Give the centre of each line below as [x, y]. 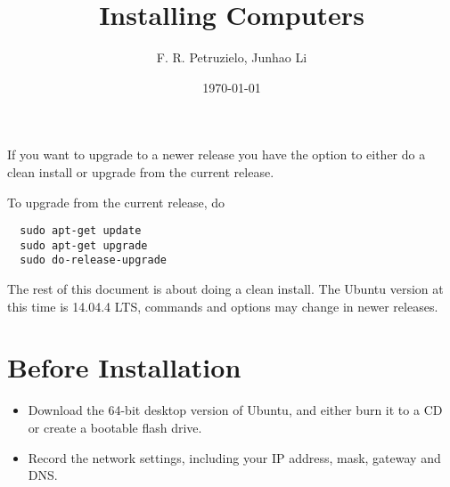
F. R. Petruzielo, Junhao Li [232, 57]
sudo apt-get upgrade [84, 245]
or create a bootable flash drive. [115, 427]
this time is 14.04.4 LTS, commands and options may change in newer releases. [223, 306]
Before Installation [124, 367]
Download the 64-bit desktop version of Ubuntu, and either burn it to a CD [235, 410]
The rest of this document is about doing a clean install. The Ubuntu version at [225, 289]
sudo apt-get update [81, 231]
